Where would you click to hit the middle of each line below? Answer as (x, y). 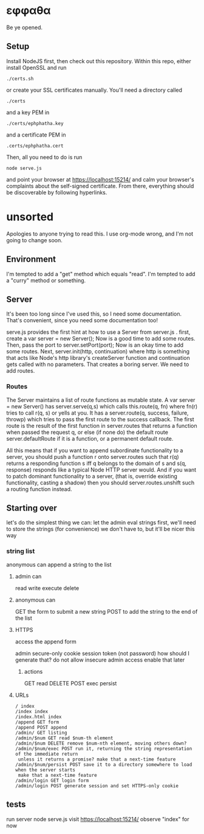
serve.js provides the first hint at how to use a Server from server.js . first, (98, 332)
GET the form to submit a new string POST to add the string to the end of (106, 611)
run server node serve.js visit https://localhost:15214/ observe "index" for (98, 819)
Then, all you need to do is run (44, 157)
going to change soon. (34, 240)
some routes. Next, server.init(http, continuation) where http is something (98, 351)
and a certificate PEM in (36, 135)
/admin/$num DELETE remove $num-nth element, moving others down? (101, 743)
